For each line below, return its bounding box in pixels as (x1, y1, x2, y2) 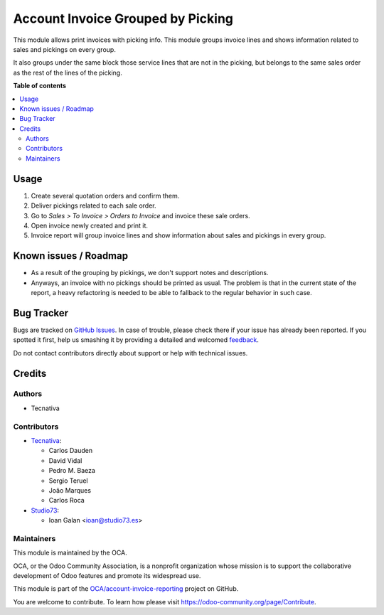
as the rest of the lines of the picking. (13, 68, 122, 77)
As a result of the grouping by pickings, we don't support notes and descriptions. (31, 269, 269, 277)
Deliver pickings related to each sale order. (31, 201, 156, 210)
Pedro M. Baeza (48, 466, 96, 475)
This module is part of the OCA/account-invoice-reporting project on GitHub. (13, 584, 239, 593)
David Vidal (48, 456, 82, 465)
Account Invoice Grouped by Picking (13, 11, 234, 26)
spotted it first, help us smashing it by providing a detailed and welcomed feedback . (13, 336, 260, 344)
